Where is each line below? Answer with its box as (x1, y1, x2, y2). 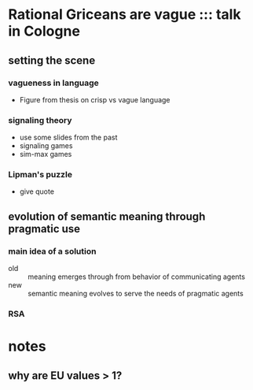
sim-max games (19, 150, 72, 159)
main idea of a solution (8, 246, 97, 257)
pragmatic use (8, 222, 81, 236)
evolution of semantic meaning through (8, 210, 206, 223)
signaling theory (8, 114, 72, 125)
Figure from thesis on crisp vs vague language (19, 95, 170, 104)
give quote (19, 187, 55, 196)
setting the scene (8, 54, 96, 67)
